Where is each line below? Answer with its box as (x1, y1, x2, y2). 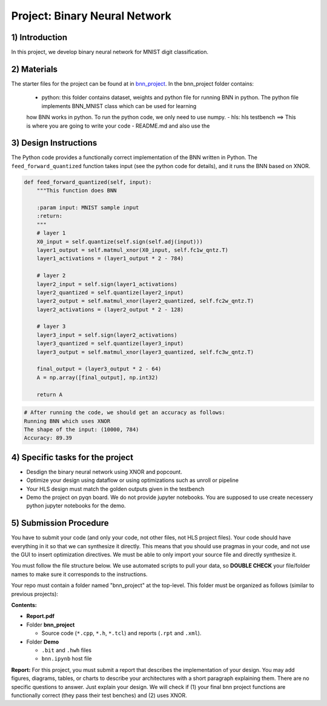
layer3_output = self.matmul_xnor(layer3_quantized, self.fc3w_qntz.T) (36, 348, 254, 355)
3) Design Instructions (11, 138, 97, 148)
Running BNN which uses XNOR (24, 418, 111, 424)
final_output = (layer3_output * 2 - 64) (36, 365, 162, 373)
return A (36, 391, 63, 398)
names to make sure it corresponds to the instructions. (11, 571, 148, 578)
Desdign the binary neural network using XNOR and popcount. (26, 468, 183, 475)
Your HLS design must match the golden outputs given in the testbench (26, 485, 205, 492)
